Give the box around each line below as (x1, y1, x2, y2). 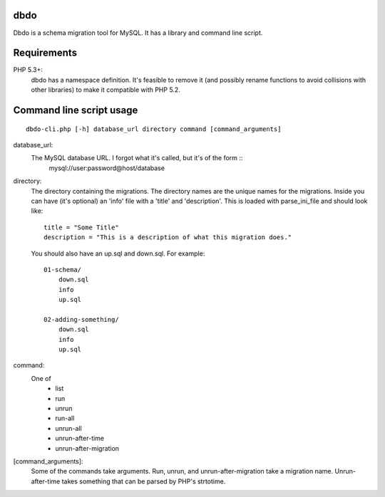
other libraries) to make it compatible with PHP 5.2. (31, 85, 181, 94)
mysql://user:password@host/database (48, 164, 165, 172)
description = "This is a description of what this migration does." (43, 234, 292, 241)
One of (31, 374, 51, 382)
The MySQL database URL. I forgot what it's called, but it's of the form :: (31, 154, 243, 162)
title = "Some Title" (43, 223, 119, 231)
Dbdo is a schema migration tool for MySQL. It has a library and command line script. (13, 28, 263, 37)
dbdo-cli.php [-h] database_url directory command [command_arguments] (26, 125, 282, 133)
